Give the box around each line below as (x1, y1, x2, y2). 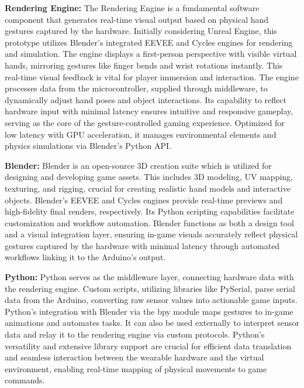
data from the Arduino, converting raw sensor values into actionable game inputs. (5, 294, 298, 306)
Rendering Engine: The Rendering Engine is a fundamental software (5, 2, 260, 13)
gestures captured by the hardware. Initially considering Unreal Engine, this (5, 25, 277, 37)
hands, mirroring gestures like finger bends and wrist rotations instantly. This (5, 59, 283, 71)
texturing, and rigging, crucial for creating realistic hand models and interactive (5, 182, 291, 194)
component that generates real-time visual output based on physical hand (5, 13, 269, 25)
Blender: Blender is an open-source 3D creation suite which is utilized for (5, 159, 272, 171)
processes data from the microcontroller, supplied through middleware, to (5, 82, 268, 94)
